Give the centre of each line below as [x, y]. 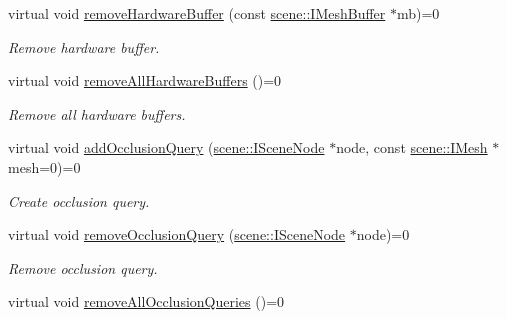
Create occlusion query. [79, 200]
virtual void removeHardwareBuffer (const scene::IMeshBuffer [197, 13]
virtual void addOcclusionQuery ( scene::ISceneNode [166, 147]
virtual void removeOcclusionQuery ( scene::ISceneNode [177, 234]
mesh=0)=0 [44, 166]
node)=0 [383, 234]
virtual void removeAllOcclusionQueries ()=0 [146, 301]
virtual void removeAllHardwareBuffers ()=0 [145, 80]
